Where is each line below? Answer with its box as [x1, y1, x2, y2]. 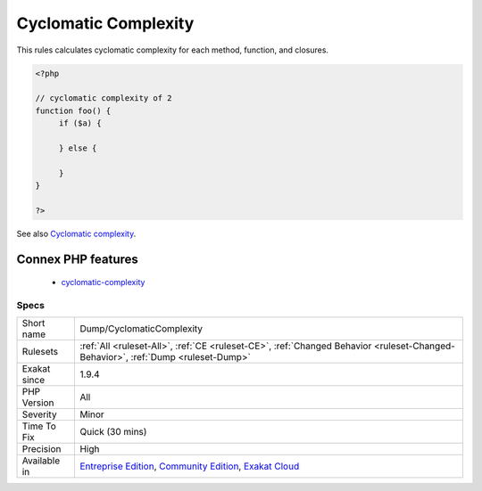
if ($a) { [58, 119, 102, 128]
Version [21, 397, 54, 409]
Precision [21, 443, 62, 455]
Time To [21, 420, 57, 432]
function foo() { [35, 105, 112, 116]
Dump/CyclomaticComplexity [79, 323, 204, 335]
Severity [21, 408, 57, 421]
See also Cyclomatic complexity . [16, 228, 137, 239]
